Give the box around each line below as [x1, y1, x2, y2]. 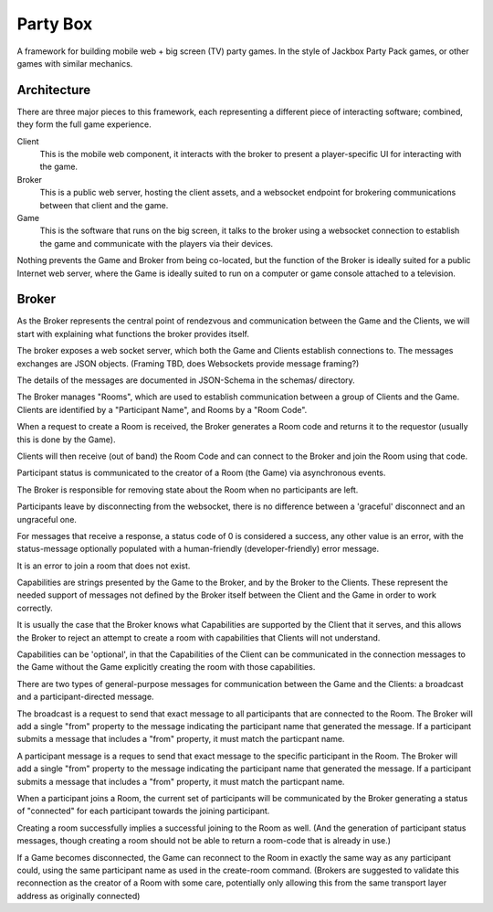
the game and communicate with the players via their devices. [39, 238, 274, 249]
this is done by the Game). [16, 434, 116, 445]
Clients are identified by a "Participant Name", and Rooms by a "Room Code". [16, 404, 308, 415]
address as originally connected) [16, 890, 141, 901]
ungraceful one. [16, 514, 78, 525]
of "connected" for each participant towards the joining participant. [16, 805, 270, 817]
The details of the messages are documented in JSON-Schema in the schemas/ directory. [16, 375, 355, 386]
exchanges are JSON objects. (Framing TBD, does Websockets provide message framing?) [16, 357, 360, 369]
